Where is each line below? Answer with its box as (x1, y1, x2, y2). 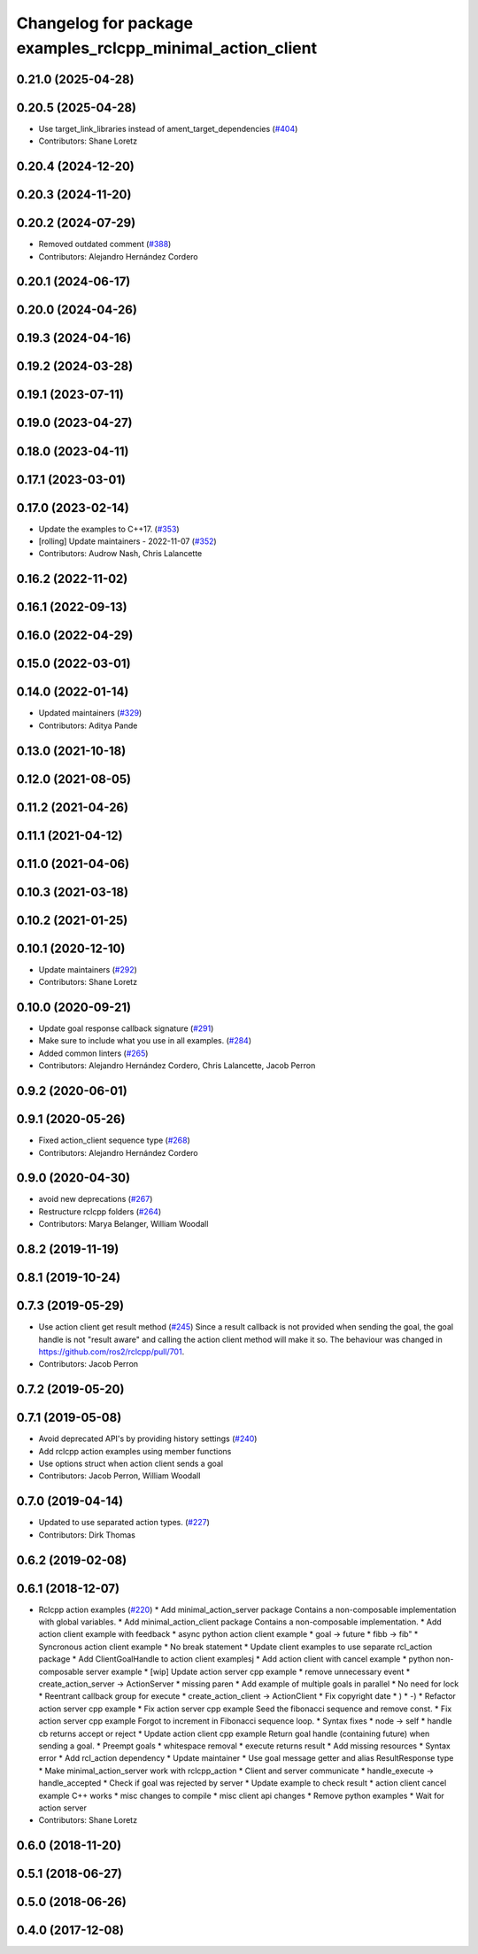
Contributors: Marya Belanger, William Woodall (38, 1219, 209, 1229)
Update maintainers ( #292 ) (38, 964, 137, 974)
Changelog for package (16, 13, 194, 33)
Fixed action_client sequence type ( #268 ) (38, 1135, 190, 1146)
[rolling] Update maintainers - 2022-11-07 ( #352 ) (38, 536, 217, 547)
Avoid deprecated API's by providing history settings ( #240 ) (38, 1433, 258, 1444)
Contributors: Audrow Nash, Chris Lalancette (38, 548, 203, 559)
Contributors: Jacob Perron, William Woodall (38, 1470, 201, 1481)
